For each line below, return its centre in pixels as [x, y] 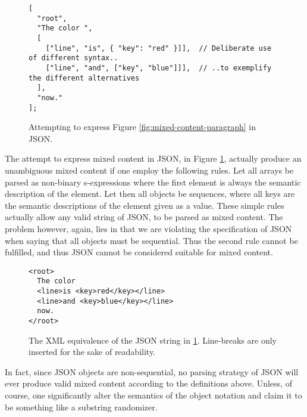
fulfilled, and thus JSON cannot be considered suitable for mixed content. [139, 252]
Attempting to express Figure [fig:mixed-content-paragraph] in [142, 127]
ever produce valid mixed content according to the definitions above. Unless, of [148, 383]
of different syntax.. [73, 58]
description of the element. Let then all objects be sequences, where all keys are [150, 194]
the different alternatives [84, 78]
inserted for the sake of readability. [92, 352]
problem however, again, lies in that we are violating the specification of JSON [148, 228]
